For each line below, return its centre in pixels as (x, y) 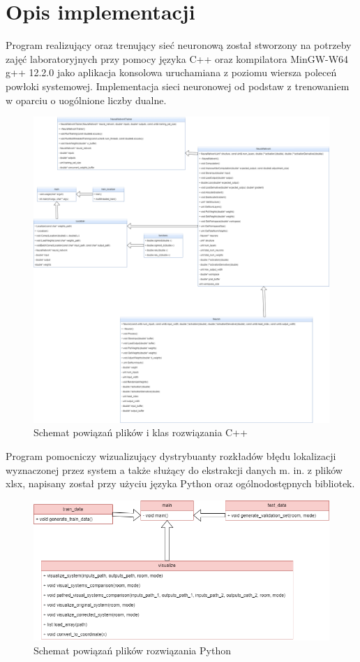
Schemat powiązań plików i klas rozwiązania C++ (141, 432)
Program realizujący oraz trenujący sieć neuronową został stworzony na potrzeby (179, 45)
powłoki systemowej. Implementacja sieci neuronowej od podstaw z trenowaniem (178, 86)
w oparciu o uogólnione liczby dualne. (86, 100)
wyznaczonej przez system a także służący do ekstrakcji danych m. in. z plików (174, 469)
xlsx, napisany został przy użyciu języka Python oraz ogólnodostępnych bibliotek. (180, 483)
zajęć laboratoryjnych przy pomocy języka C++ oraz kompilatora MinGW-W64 (177, 58)
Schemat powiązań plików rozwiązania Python (132, 650)
